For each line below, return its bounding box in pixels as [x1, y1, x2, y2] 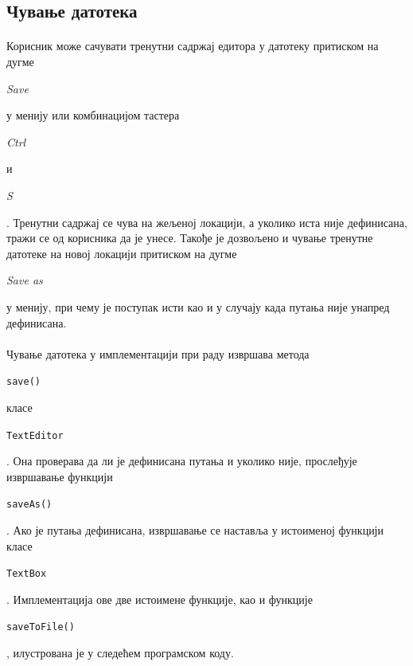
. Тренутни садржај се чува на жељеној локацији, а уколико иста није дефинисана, [6, 214, 407, 230]
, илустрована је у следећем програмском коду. [6, 644, 234, 661]
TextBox [6, 568, 47, 580]
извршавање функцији [6, 468, 113, 484]
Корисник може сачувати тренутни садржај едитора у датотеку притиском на [6, 37, 379, 54]
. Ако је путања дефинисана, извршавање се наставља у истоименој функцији [6, 522, 384, 539]
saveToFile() [6, 621, 75, 633]
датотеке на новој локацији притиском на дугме [6, 245, 237, 261]
